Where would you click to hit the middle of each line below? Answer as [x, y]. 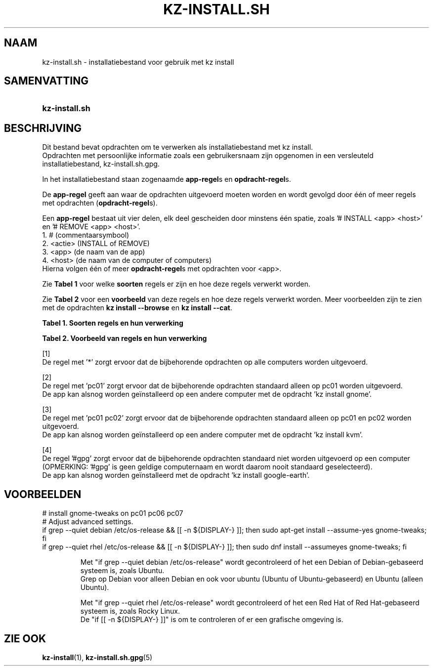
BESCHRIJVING [43, 128]
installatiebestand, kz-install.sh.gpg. [101, 164]
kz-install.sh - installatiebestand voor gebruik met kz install [138, 62]
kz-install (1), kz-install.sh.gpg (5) [97, 657]
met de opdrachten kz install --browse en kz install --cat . [137, 308]
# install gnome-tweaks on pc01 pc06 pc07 [113, 513]
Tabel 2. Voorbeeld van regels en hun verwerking [125, 338]
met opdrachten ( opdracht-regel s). [100, 203]
